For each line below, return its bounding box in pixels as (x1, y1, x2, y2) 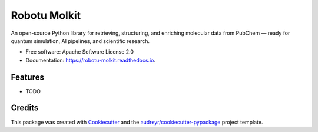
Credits (11, 103, 39, 113)
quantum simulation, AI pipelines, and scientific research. (11, 37, 150, 44)
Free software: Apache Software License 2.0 (25, 48, 134, 55)
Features (11, 72, 44, 82)
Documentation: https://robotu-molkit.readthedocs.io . (25, 57, 156, 64)
